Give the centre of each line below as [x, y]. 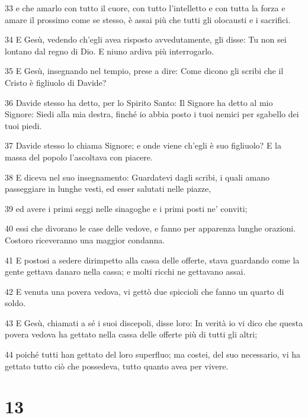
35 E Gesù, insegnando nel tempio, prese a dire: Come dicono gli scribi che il [144, 71]
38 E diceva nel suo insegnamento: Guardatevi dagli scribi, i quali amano [137, 177]
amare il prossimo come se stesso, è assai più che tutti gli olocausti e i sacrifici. [148, 19]
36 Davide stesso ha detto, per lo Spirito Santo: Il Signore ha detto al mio [139, 102]
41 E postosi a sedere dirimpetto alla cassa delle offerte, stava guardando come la [152, 260]
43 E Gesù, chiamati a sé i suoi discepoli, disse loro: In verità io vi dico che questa [154, 322]
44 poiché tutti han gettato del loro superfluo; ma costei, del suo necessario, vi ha [153, 354]
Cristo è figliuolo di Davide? [56, 82]
